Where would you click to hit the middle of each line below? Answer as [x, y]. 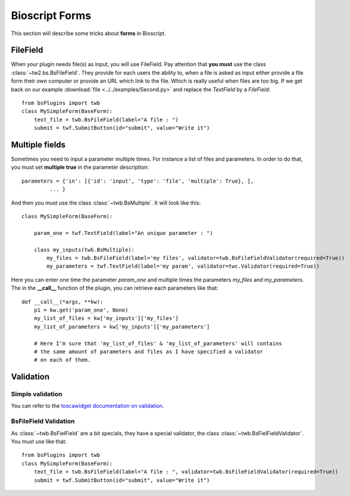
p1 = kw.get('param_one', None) [81, 310]
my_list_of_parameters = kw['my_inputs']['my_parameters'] [122, 327]
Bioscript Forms [51, 15]
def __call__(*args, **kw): [62, 302]
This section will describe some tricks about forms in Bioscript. [88, 33]
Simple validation [37, 394]
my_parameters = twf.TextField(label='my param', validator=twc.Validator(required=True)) [183, 266]
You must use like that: [39, 441]
